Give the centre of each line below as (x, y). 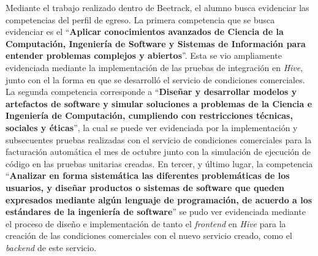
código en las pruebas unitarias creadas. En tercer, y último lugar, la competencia (159, 163)
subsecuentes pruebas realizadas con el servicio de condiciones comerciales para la (159, 139)
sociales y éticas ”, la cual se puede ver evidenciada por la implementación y (152, 127)
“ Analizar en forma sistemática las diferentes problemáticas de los (148, 175)
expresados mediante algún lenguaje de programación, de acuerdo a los (159, 199)
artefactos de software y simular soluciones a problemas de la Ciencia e (159, 103)
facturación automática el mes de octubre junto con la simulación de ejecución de (158, 152)
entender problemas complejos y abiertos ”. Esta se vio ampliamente (144, 55)
